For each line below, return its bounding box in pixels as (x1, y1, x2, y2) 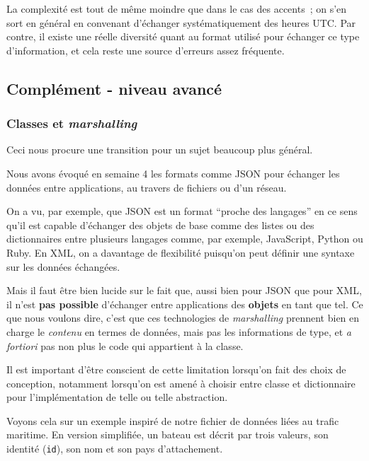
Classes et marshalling (6, 115, 137, 132)
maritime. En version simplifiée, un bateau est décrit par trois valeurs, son (6, 427, 329, 442)
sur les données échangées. (6, 259, 120, 274)
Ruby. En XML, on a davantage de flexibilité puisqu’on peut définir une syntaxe (6, 245, 355, 259)
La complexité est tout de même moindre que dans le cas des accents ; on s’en (6, 1, 347, 16)
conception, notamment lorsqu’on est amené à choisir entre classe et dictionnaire (6, 375, 356, 390)
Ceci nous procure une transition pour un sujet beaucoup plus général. (6, 142, 313, 157)
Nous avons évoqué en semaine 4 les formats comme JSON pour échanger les (6, 165, 340, 180)
